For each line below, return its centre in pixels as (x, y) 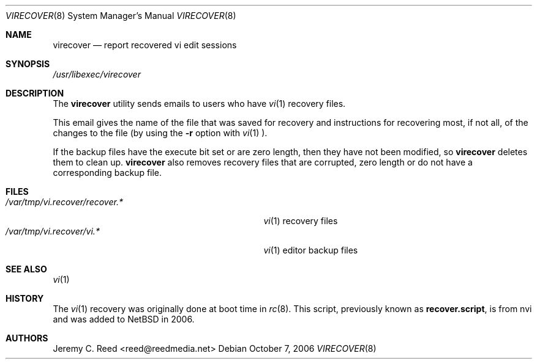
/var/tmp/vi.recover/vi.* (53, 231)
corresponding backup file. (107, 173)
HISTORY (25, 298)
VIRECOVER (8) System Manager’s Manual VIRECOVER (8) (121, 16)
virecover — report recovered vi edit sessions (145, 45)
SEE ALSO (26, 269)
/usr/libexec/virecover (97, 74)
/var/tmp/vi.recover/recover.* (64, 202)
